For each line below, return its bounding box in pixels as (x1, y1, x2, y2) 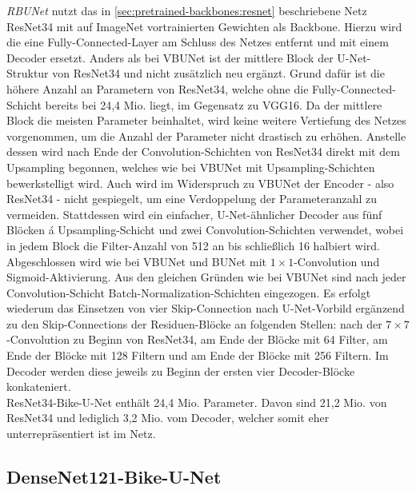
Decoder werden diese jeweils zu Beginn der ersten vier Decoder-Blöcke (6, 362, 355, 379)
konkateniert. (6, 378, 71, 395)
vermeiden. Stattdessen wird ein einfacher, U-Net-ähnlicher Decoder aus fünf (6, 205, 382, 222)
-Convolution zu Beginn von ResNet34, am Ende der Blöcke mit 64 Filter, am (6, 331, 388, 348)
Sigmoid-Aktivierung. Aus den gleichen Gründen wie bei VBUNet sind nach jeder (6, 269, 406, 285)
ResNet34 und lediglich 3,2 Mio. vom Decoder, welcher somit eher (6, 409, 330, 426)
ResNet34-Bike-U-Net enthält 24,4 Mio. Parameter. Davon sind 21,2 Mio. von (6, 393, 387, 410)
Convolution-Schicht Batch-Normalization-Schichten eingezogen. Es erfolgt (6, 284, 371, 301)
